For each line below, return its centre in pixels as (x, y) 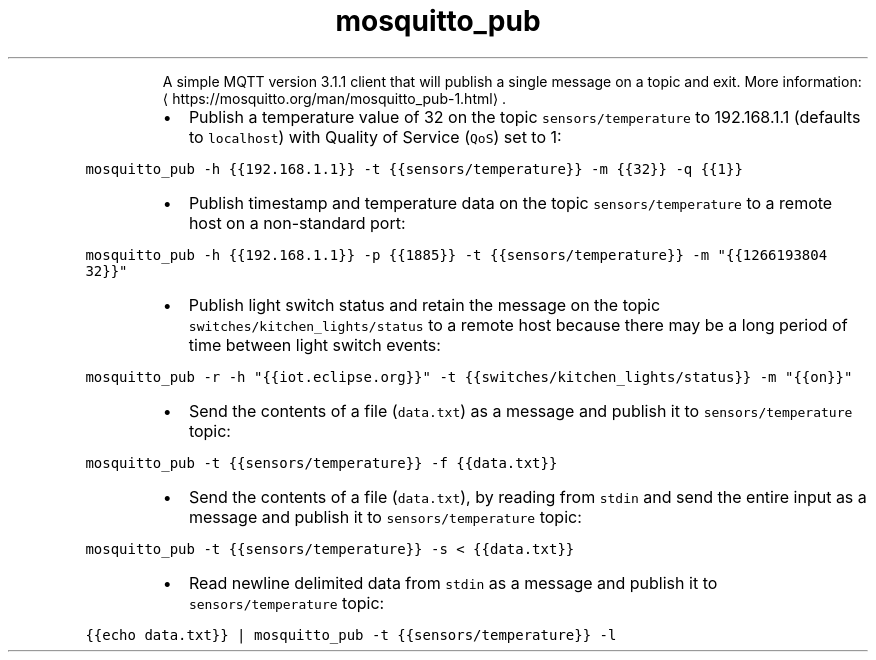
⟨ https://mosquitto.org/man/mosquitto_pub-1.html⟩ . (334, 98)
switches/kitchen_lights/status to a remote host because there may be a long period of (518, 324)
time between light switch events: (314, 344)
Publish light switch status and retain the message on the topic (424, 304)
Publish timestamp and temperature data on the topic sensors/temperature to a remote (510, 202)
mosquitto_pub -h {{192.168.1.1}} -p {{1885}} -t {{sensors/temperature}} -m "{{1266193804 (456, 254)
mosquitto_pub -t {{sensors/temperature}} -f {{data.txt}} (321, 462)
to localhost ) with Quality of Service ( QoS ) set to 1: (375, 136)
